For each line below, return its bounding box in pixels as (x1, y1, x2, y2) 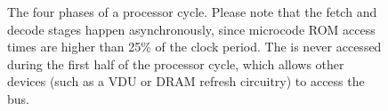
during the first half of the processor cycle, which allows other (7, 54, 344, 73)
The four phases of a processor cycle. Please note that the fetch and (7, 3, 377, 20)
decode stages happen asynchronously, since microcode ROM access (7, 20, 376, 38)
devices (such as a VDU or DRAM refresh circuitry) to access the (7, 72, 365, 91)
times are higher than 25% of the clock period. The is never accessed (7, 37, 382, 56)
